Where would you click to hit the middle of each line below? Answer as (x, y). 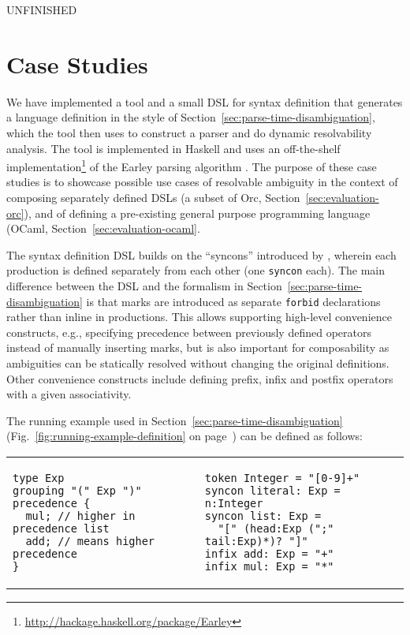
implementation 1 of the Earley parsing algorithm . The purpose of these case (192, 165)
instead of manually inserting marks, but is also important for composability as (198, 347)
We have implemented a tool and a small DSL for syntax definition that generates (205, 101)
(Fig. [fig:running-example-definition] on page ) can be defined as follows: (184, 436)
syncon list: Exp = (263, 515)
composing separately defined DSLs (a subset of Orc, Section (153, 197)
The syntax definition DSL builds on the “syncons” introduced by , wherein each (201, 254)
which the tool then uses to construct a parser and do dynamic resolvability (189, 132)
